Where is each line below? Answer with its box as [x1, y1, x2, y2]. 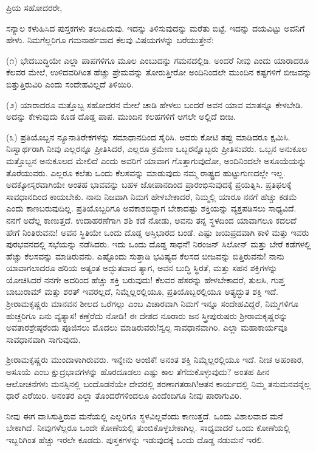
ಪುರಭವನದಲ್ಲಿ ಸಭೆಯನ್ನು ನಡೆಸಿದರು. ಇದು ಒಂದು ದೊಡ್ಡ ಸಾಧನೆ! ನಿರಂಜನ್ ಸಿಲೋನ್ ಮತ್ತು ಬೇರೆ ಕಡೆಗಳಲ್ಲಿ [6, 238, 311, 250]
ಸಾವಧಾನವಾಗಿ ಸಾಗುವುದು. [6, 332, 81, 345]
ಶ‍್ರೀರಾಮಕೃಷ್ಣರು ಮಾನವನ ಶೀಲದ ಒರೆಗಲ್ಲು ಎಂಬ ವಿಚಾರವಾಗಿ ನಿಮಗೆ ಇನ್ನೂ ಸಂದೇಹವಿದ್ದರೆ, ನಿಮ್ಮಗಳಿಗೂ [6, 297, 299, 310]
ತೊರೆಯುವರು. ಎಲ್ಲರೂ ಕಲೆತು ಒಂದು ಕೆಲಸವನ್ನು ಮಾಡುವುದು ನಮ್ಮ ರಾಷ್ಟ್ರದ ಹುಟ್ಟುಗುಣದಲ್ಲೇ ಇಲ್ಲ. [6, 166, 286, 179]
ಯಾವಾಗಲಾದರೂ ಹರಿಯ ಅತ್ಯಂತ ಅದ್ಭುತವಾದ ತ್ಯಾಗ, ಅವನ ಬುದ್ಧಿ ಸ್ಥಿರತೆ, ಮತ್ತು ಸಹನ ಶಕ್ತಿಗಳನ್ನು [6, 261, 278, 274]
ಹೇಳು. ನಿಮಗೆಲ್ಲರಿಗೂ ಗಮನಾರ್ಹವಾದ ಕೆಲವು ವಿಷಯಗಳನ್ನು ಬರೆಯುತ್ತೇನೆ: [6, 33, 214, 46]
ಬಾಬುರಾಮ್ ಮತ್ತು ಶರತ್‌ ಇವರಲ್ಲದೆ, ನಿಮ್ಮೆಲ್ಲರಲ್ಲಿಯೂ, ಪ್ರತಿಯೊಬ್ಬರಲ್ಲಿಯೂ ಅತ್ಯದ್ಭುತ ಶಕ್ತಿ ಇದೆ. [6, 285, 278, 298]
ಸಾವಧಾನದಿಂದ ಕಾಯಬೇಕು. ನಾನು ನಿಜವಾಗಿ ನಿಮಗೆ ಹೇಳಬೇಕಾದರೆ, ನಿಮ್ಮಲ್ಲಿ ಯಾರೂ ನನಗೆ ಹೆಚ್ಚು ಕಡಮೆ [6, 190, 297, 202]
